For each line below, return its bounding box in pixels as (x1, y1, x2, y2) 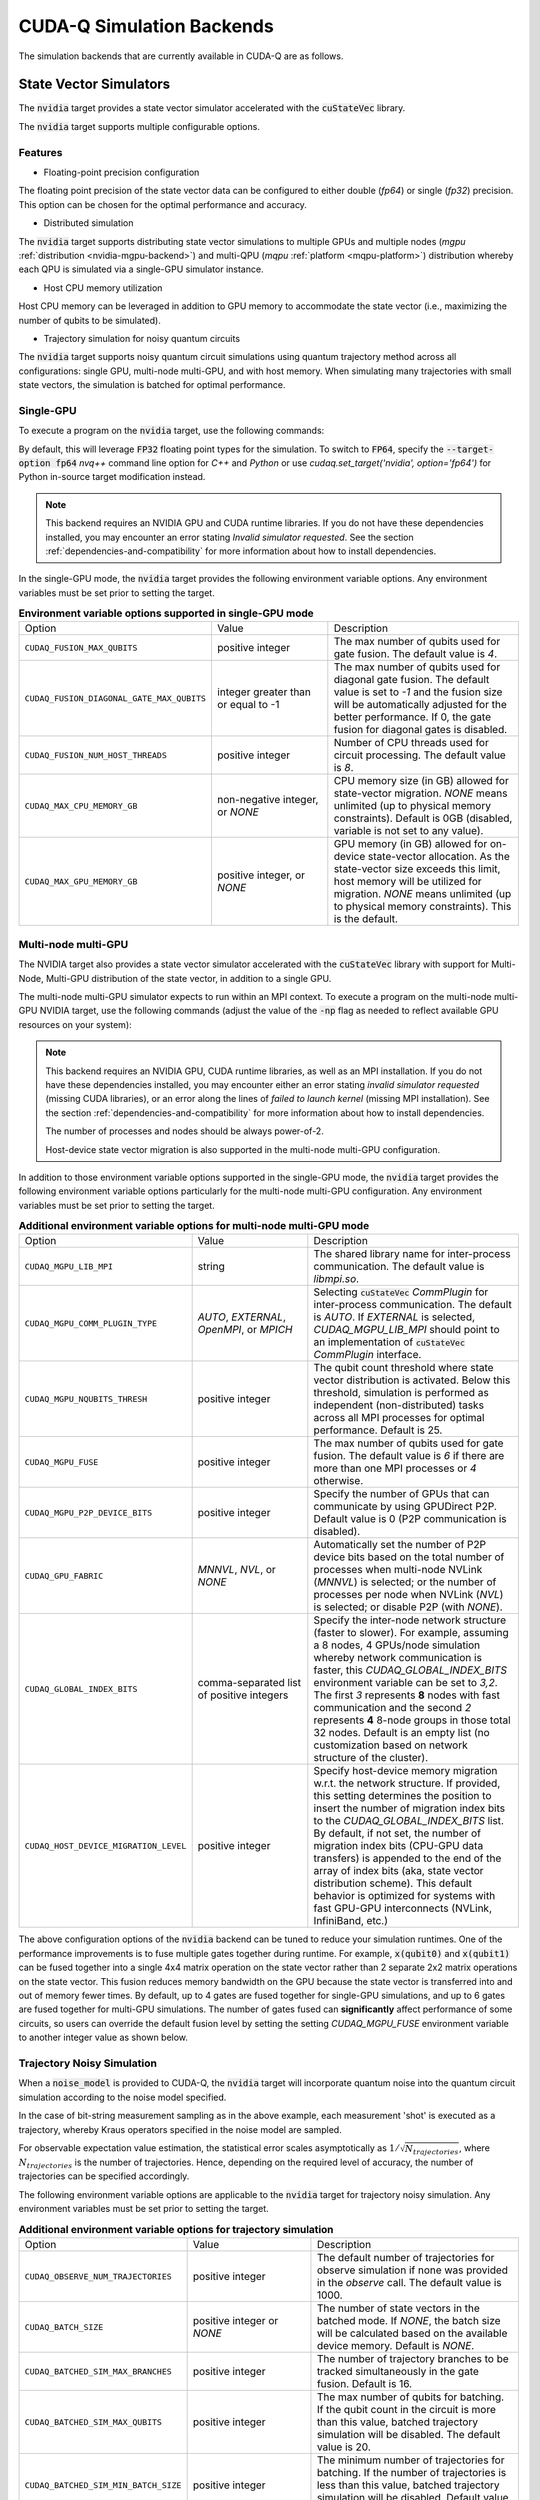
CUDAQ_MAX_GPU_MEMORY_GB (24, 876, 138, 887)
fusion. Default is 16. (316, 2377, 413, 2391)
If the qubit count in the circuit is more (316, 2403, 497, 2417)
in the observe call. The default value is (316, 2276, 502, 2290)
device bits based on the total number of (313, 1550, 505, 1564)
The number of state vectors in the (316, 2301, 480, 2315)
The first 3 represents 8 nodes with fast (313, 1688, 500, 1702)
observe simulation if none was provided (316, 2263, 509, 2277)
